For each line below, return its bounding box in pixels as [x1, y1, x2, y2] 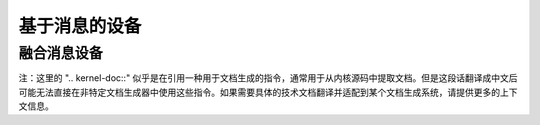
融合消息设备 [18, 44, 104, 62]
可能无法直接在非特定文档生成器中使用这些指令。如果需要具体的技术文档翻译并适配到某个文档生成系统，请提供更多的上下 [18, 86, 518, 98]
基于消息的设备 [18, 15, 142, 37]
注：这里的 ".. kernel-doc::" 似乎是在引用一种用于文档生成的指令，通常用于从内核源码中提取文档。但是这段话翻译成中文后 [18, 72, 519, 84]
